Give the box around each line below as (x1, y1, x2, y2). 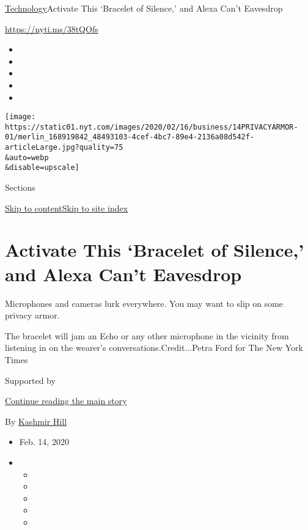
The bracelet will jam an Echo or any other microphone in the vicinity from (5, 329, 289, 342)
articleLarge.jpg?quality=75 (5, 143, 123, 152)
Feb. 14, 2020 (19, 435, 69, 448)
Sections (5, 181, 35, 194)
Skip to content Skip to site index (5, 201, 128, 214)
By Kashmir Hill (5, 414, 67, 427)
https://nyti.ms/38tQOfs (5, 22, 98, 35)
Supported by (5, 374, 56, 386)
